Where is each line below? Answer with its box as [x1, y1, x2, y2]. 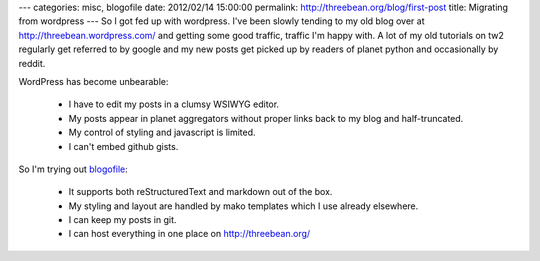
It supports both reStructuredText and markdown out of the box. [68, 186, 333, 198]
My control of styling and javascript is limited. [68, 126, 256, 139]
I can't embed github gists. [68, 140, 179, 152]
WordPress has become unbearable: [18, 75, 169, 87]
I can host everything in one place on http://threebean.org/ [68, 228, 311, 240]
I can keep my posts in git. [68, 214, 177, 226]
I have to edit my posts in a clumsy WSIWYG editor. [68, 98, 280, 110]
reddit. [18, 57, 46, 69]
